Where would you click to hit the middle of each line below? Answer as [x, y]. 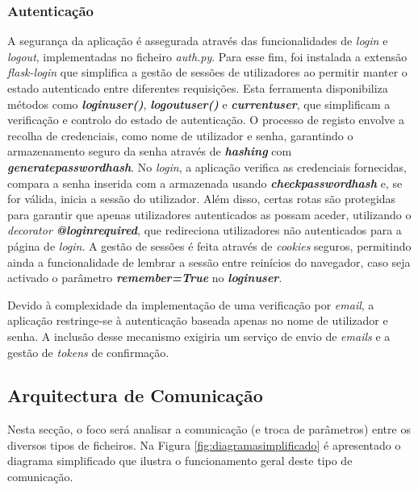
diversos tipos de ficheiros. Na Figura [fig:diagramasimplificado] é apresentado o [204, 444]
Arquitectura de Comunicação [135, 395]
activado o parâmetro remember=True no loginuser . [145, 278]
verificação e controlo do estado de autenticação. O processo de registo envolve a [206, 120]
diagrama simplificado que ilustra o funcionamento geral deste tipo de [180, 461]
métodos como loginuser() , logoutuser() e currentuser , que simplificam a [199, 104]
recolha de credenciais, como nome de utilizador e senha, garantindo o [180, 135]
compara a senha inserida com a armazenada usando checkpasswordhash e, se [205, 183]
